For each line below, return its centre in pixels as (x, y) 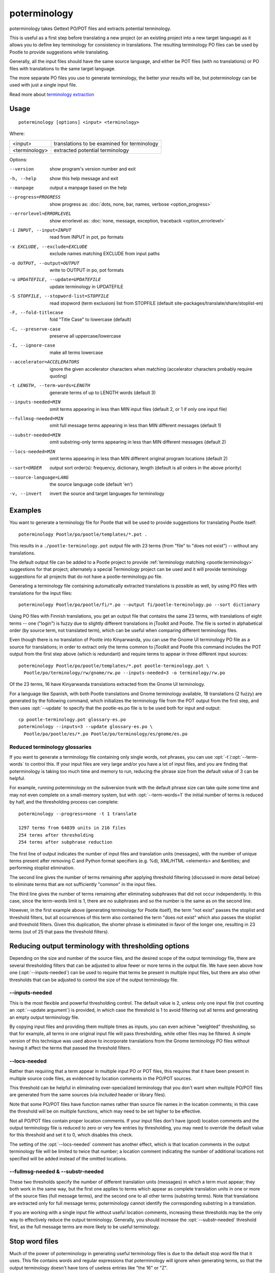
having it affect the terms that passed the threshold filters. (71, 1048)
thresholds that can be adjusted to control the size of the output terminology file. (94, 980)
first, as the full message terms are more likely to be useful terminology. (85, 1227)
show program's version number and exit (93, 169)
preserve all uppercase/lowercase (85, 336)
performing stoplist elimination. (42, 868)
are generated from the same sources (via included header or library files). (88, 1095)
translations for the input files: (41, 593)
